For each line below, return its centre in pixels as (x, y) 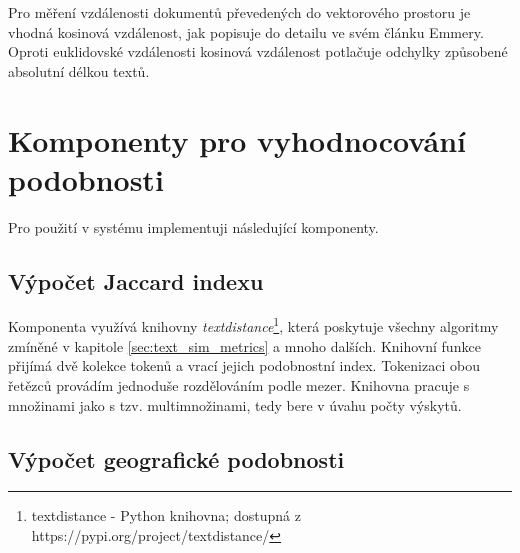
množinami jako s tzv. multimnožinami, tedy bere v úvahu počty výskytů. (235, 404)
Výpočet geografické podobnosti (176, 458)
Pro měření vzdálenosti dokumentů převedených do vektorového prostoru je (239, 12)
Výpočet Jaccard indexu (136, 280)
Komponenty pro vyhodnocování (237, 139)
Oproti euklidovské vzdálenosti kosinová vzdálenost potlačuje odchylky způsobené (258, 51)
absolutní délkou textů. (79, 70)
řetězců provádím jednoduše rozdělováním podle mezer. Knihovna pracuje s (239, 384)
